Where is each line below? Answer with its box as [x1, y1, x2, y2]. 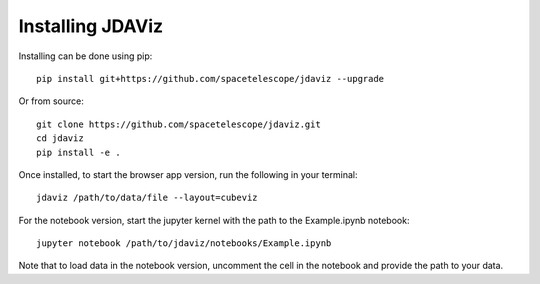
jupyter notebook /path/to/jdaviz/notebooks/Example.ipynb [36, 238, 332, 249]
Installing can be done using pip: [18, 50, 153, 62]
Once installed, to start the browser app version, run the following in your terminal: [18, 168, 358, 180]
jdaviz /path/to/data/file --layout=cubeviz [36, 192, 259, 204]
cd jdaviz [36, 133, 84, 144]
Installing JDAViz [18, 15, 164, 37]
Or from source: [18, 95, 85, 107]
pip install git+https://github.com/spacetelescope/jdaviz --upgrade [36, 73, 385, 84]
